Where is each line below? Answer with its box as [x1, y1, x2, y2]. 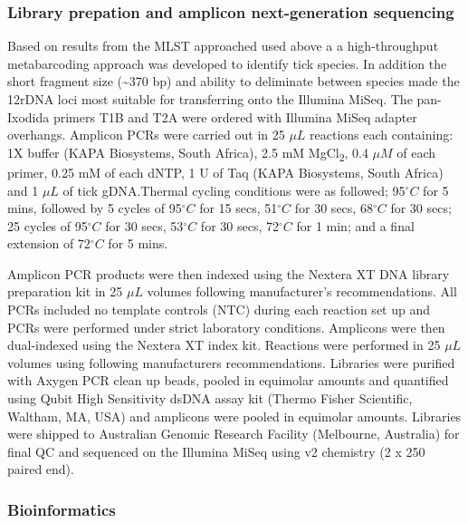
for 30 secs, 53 [105, 216, 184, 235]
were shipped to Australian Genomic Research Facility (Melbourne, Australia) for [7, 424, 460, 443]
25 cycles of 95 [7, 216, 88, 235]
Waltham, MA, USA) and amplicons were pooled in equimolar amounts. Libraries [7, 406, 462, 425]
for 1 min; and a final [296, 216, 415, 235]
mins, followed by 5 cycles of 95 [7, 199, 182, 218]
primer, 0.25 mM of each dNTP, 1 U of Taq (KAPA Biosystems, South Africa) [7, 162, 444, 181]
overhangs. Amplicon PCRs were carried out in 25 [7, 125, 285, 144]
